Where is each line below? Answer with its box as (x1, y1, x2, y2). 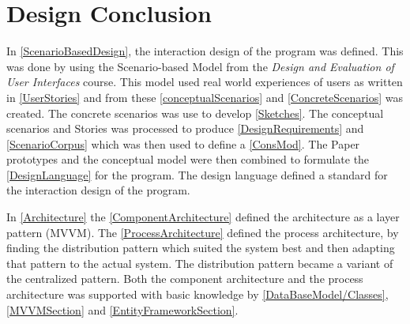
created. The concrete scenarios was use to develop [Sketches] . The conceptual (6, 104, 384, 121)
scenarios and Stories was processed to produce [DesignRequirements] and (6, 120, 364, 137)
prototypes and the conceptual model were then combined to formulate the (6, 151, 370, 168)
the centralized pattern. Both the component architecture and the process (6, 270, 363, 287)
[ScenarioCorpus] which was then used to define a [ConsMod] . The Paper (6, 135, 360, 152)
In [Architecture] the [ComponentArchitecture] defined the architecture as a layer (6, 209, 400, 225)
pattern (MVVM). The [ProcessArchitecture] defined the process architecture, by (6, 224, 399, 240)
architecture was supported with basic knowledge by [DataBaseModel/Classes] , (6, 286, 389, 303)
